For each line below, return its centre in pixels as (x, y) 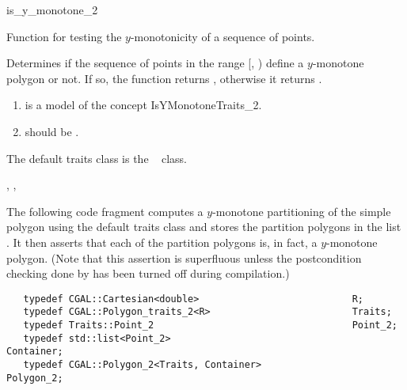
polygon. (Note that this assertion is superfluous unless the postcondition (184, 257)
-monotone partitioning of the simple (302, 211)
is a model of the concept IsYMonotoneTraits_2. (143, 105)
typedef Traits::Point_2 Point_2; (210, 326)
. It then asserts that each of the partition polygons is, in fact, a (162, 242)
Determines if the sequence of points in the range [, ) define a (155, 63)
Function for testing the (64, 36)
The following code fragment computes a (105, 211)
